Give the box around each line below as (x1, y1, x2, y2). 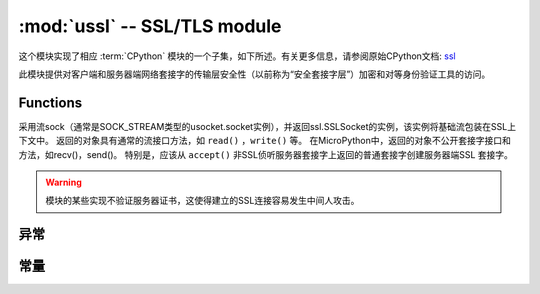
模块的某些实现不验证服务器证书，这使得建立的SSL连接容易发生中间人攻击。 (45, 195, 360, 207)
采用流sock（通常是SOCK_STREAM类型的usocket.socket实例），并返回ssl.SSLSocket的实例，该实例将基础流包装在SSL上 (18, 120, 517, 132)
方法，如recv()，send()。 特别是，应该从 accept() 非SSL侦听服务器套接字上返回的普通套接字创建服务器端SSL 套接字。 (18, 148, 514, 160)
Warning (45, 176, 82, 189)
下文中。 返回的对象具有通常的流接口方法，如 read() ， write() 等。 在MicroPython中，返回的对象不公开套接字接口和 (18, 135, 512, 147)
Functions (18, 94, 83, 111)
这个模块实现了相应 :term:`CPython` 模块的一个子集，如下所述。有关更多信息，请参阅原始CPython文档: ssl (18, 50, 457, 62)
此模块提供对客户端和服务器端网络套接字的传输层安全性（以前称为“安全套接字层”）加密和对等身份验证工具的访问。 (18, 68, 491, 80)
